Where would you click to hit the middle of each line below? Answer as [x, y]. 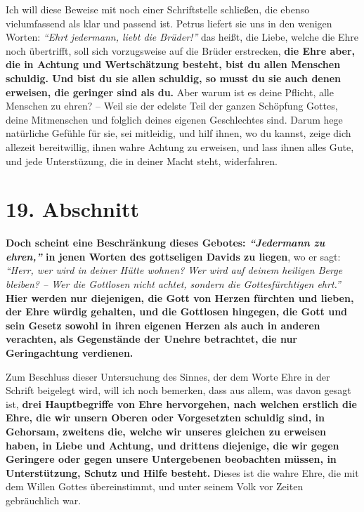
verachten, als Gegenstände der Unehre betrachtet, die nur [152, 339]
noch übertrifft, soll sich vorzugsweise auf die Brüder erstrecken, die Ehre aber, [181, 50]
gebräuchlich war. [44, 500]
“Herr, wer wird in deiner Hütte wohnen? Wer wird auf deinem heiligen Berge [174, 270]
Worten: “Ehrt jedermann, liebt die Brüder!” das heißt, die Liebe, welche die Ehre [182, 37]
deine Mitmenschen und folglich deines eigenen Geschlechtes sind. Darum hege [174, 119]
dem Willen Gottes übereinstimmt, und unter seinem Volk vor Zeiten [155, 486]
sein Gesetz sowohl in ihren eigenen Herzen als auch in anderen [163, 325]
